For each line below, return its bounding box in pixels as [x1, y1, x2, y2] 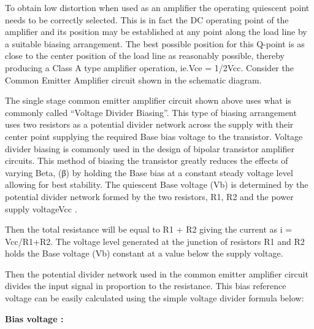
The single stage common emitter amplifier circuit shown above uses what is [5, 94, 291, 107]
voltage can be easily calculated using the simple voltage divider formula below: [5, 292, 304, 304]
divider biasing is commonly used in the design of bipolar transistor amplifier [5, 142, 295, 155]
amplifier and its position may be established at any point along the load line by [5, 25, 307, 38]
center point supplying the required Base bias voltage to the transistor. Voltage [5, 130, 303, 142]
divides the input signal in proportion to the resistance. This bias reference [5, 279, 286, 292]
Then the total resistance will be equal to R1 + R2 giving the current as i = [5, 223, 293, 236]
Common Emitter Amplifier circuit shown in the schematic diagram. [5, 73, 262, 86]
